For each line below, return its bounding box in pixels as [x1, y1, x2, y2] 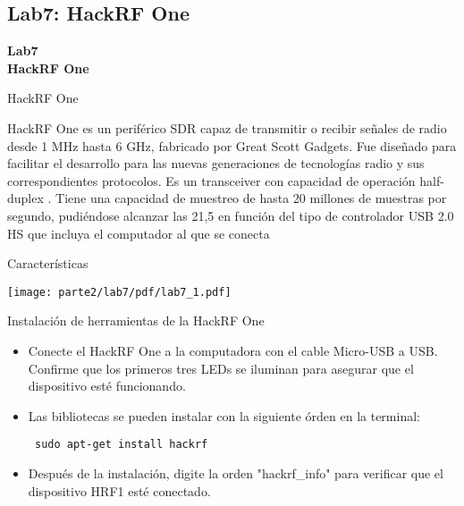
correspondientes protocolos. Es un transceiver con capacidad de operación [7, 171, 416, 190]
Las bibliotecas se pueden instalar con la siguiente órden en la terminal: [28, 406, 420, 425]
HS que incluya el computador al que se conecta [7, 223, 270, 242]
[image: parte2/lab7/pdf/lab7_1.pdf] [7, 285, 232, 299]
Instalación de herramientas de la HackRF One [7, 311, 265, 330]
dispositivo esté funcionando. [28, 376, 186, 395]
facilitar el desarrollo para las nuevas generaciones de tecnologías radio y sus [7, 154, 425, 173]
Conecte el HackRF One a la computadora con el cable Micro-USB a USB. [28, 341, 438, 359]
